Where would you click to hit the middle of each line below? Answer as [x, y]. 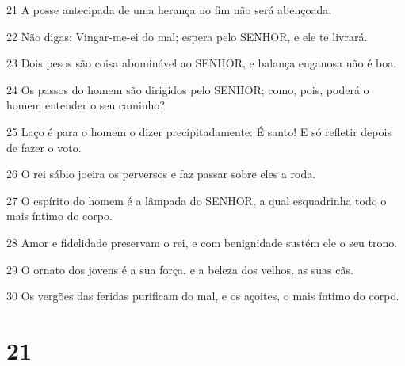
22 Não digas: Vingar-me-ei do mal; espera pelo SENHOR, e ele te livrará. [187, 36]
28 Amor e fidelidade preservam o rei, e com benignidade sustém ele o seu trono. [202, 242]
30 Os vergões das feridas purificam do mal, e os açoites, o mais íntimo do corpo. [203, 296]
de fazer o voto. [44, 147]
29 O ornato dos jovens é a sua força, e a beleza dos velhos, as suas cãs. [180, 269]
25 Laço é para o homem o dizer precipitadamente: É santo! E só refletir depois [199, 131]
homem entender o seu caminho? [86, 105]
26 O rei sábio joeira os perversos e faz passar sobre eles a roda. [161, 174]
